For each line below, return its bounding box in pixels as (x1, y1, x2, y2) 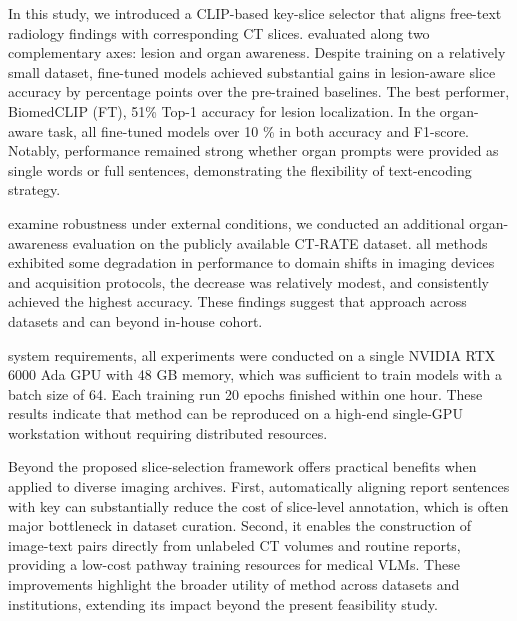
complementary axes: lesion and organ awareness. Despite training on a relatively (8, 42, 506, 63)
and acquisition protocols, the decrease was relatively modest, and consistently (8, 271, 489, 292)
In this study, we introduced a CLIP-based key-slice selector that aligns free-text (8, 3, 502, 23)
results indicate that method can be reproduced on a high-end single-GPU (8, 403, 463, 424)
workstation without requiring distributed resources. (8, 422, 328, 443)
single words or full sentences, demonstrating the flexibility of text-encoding (8, 159, 472, 180)
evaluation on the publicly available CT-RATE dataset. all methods (72, 232, 488, 253)
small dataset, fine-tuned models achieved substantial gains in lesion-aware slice (8, 61, 496, 82)
